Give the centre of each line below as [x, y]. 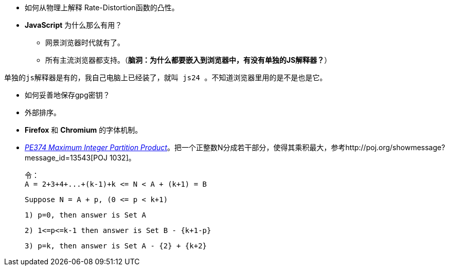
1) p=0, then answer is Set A [86, 215]
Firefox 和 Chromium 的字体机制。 [84, 130]
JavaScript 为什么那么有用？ [74, 25]
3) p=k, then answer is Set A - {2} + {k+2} [116, 246]
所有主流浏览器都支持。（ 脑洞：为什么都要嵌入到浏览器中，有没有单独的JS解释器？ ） [188, 60]
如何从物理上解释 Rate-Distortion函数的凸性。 [102, 7]
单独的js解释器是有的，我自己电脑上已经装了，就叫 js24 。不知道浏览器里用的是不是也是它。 [166, 78]
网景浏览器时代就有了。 [85, 42]
